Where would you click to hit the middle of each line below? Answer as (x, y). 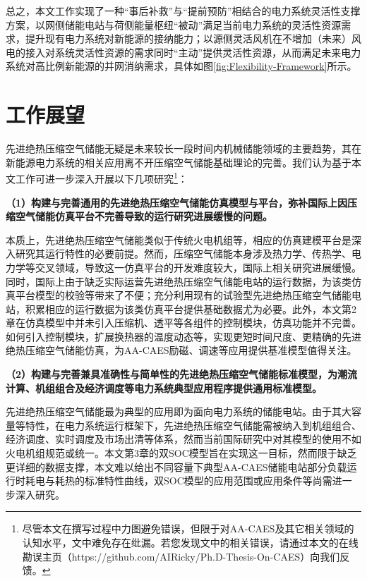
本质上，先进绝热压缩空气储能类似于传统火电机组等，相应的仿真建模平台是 (179, 239)
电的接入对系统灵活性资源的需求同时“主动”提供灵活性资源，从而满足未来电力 (183, 52)
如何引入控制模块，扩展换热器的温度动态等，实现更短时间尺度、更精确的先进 (183, 336)
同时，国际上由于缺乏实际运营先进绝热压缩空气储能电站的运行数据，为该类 (179, 281)
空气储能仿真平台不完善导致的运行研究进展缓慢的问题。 (144, 216)
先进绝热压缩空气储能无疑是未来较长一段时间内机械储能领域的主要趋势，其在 (183, 148)
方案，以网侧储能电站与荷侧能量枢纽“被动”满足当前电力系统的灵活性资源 (174, 24)
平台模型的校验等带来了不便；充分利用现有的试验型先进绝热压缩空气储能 (183, 295)
